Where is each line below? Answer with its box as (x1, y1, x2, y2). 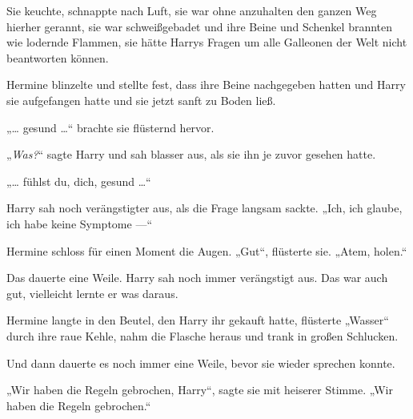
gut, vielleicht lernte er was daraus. (6, 284, 178, 301)
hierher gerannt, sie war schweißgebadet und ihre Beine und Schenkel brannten (6, 18, 393, 34)
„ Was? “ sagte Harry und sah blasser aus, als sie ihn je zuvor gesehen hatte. (6, 146, 376, 163)
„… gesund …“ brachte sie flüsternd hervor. (6, 119, 215, 135)
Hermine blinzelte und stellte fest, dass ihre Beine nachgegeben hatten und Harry (6, 76, 406, 93)
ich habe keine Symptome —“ (6, 215, 152, 232)
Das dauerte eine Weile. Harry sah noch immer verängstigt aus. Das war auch (6, 269, 388, 286)
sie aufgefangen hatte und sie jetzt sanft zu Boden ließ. (6, 91, 276, 108)
